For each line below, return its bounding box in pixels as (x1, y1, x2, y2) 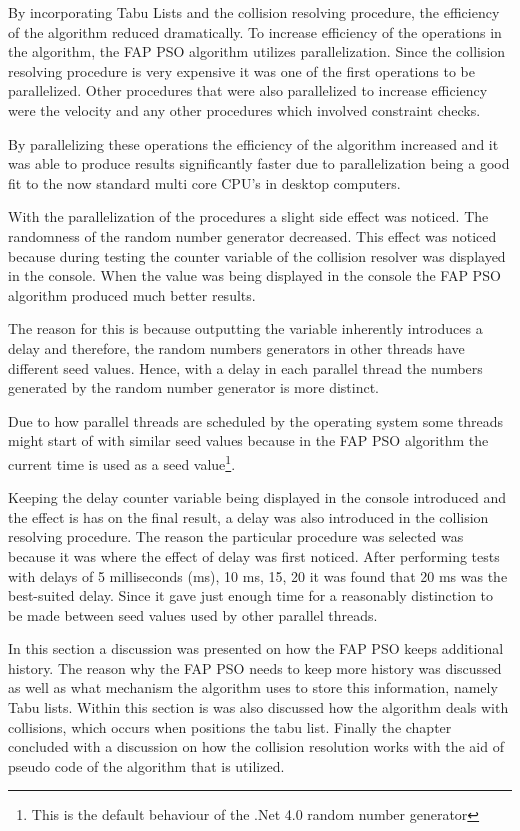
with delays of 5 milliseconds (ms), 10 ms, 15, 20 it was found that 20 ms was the (8, 565, 508, 586)
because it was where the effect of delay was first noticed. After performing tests (8, 545, 500, 566)
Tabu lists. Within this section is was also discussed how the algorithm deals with (8, 697, 509, 718)
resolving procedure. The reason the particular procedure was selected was (8, 526, 464, 547)
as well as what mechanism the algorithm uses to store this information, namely (8, 677, 498, 698)
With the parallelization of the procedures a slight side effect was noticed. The (8, 206, 489, 227)
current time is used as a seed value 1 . (8, 450, 236, 474)
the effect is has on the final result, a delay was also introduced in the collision (8, 506, 489, 527)
